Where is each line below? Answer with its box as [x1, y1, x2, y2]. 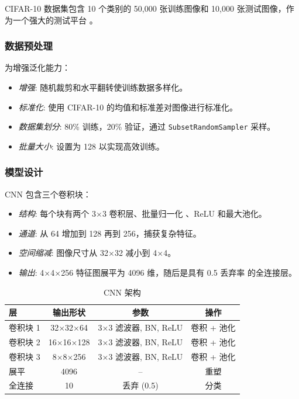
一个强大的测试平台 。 [12, 13, 98, 26]
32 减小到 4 [114, 247, 157, 259]
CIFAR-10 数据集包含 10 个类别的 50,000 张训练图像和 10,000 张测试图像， [5, 2, 286, 14]
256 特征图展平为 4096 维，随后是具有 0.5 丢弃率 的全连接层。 [61, 266, 297, 279]
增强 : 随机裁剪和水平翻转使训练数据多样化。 [18, 81, 188, 93]
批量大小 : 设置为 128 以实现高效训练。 [18, 140, 164, 152]
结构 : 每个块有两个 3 [18, 207, 97, 220]
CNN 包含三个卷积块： [5, 188, 91, 200]
